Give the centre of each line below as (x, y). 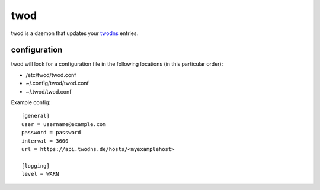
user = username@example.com (64, 124)
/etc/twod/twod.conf (51, 75)
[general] (36, 116)
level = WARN (40, 174)
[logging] (36, 165)
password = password (51, 133)
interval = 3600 (45, 141)
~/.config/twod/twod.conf (57, 83)
